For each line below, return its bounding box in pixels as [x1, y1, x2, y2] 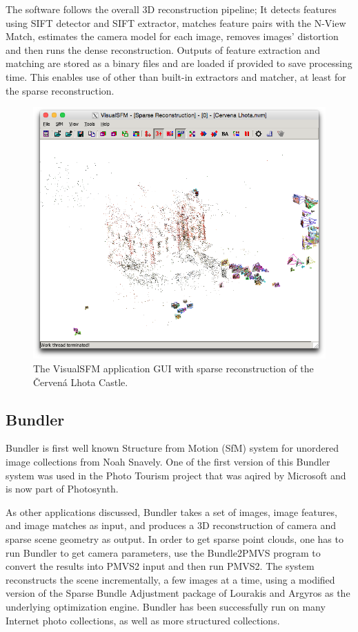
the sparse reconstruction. [6, 83, 115, 97]
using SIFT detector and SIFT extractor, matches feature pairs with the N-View [6, 15, 346, 30]
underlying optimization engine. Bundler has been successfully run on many [6, 599, 326, 613]
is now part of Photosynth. [6, 481, 119, 496]
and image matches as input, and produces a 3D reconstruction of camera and [6, 518, 336, 533]
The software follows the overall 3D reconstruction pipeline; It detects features [6, 2, 337, 16]
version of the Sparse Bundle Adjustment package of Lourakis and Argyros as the [6, 586, 350, 600]
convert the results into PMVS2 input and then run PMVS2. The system [6, 559, 315, 573]
